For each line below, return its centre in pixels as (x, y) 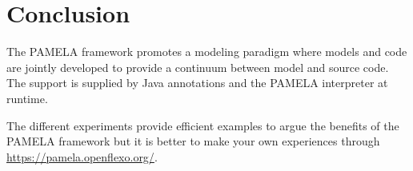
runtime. (27, 98)
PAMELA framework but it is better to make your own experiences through (193, 141)
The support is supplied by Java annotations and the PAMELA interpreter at (197, 83)
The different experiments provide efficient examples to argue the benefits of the (203, 125)
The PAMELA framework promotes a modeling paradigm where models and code (207, 52)
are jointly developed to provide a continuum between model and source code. (198, 67)
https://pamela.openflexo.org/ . (82, 156)
